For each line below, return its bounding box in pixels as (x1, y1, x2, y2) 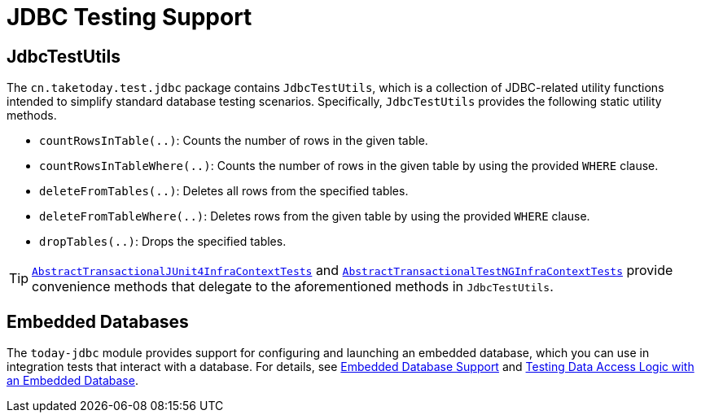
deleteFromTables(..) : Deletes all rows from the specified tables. (39, 184, 409, 199)
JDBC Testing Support (7, 3, 252, 31)
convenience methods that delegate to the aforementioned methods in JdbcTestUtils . (32, 278, 554, 295)
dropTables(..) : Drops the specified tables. (39, 234, 287, 249)
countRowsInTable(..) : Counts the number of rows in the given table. (39, 133, 428, 148)
